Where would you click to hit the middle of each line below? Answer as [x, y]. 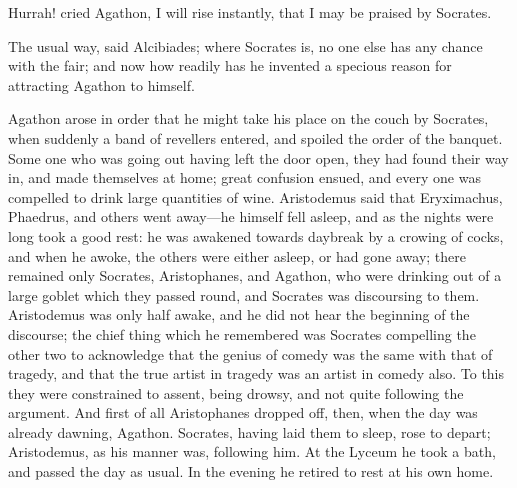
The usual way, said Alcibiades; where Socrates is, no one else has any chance [245, 45]
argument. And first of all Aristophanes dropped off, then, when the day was [243, 412]
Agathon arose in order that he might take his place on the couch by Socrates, [248, 118]
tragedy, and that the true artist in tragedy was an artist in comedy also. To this [256, 373]
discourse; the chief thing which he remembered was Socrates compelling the [242, 333]
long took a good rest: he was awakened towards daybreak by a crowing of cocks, [256, 235]
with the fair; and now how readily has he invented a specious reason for [230, 65]
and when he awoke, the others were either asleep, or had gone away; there [237, 255]
